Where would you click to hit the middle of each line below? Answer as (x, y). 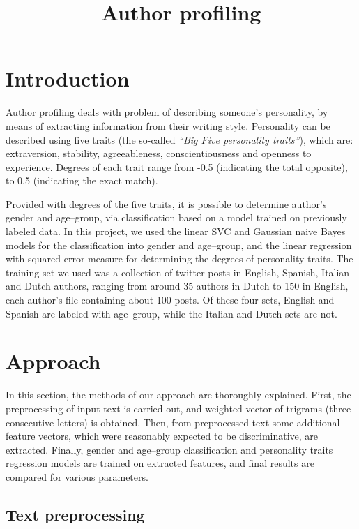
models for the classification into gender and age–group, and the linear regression (179, 245)
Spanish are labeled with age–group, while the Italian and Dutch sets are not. (171, 313)
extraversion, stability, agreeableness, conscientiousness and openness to (159, 153)
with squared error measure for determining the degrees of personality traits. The (179, 259)
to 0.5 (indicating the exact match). (82, 180)
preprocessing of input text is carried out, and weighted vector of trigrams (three (178, 408)
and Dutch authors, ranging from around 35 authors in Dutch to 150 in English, (177, 286)
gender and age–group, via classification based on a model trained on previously (176, 217)
